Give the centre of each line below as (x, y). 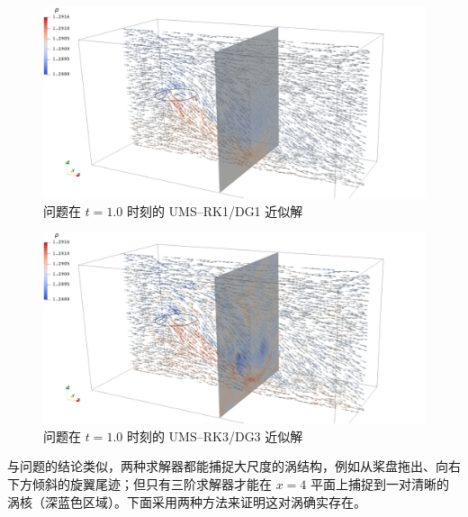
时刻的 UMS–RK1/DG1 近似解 (215, 210)
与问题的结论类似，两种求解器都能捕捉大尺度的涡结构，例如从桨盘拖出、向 (228, 466)
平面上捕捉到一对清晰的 (380, 483)
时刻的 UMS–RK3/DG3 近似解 (215, 435)
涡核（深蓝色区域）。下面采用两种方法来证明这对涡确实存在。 (187, 501)
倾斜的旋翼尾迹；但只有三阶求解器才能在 (152, 483)
